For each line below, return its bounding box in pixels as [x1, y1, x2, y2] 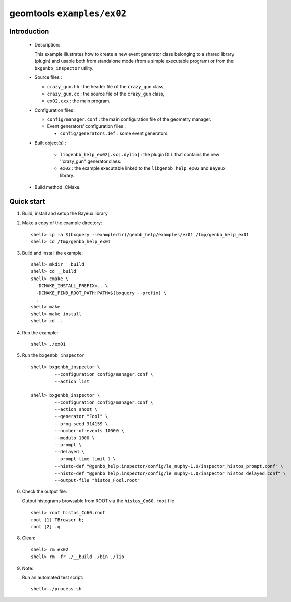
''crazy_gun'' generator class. [60, 158, 122, 164]
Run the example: [22, 329, 59, 336]
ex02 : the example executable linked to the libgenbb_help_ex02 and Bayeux [60, 165, 226, 171]
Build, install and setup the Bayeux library [22, 210, 108, 217]
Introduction [9, 27, 49, 35]
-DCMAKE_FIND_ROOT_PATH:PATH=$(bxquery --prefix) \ [36, 290, 166, 296]
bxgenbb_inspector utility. [34, 65, 94, 71]
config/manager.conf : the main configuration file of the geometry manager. [47, 116, 211, 122]
